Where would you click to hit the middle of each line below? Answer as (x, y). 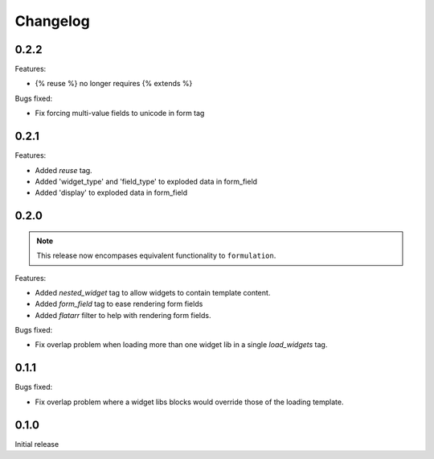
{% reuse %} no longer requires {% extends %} (114, 84)
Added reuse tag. (63, 170)
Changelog (52, 21)
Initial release (37, 444)
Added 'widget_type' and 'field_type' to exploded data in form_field (146, 181)
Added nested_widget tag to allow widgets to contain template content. (153, 292)
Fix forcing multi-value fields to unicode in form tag (120, 114)
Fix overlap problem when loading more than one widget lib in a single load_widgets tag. (181, 345)
